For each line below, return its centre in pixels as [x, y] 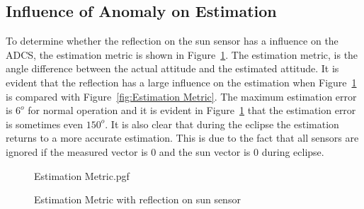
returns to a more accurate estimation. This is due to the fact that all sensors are [182, 138]
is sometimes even [45, 124]
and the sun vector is [205, 151]
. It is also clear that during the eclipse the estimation [222, 124]
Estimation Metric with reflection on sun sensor [137, 199]
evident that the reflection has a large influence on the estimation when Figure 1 [181, 82]
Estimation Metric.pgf [82, 175]
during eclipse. [293, 151]
